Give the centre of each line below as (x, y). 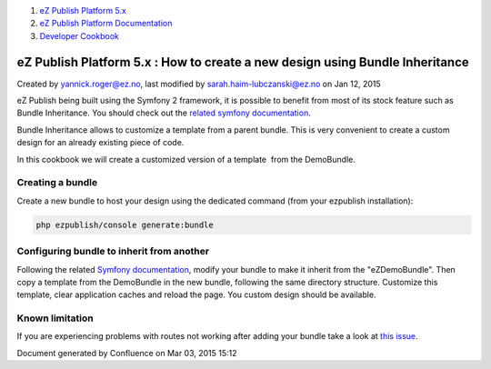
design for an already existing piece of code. (100, 143)
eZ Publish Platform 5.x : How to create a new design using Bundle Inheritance (243, 62)
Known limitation (55, 318)
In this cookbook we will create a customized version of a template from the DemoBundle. (186, 159)
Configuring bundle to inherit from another (113, 252)
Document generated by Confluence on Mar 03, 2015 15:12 (127, 353)
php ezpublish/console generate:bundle (125, 224)
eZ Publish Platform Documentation (106, 24)
